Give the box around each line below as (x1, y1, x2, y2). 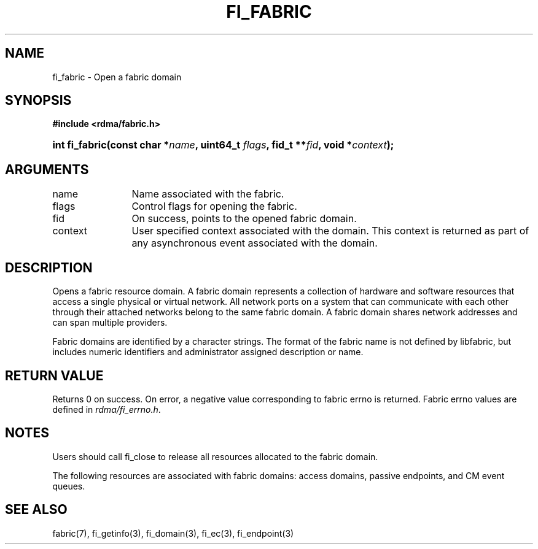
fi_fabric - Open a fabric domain (52, 71, 182, 82)
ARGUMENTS (5, 161, 89, 177)
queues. (52, 480, 85, 491)
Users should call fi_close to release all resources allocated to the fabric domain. (52, 451, 378, 462)
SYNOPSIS (5, 93, 72, 109)
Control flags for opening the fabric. (131, 200, 297, 213)
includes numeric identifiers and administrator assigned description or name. (52, 347, 364, 358)
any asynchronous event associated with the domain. (131, 237, 378, 250)
